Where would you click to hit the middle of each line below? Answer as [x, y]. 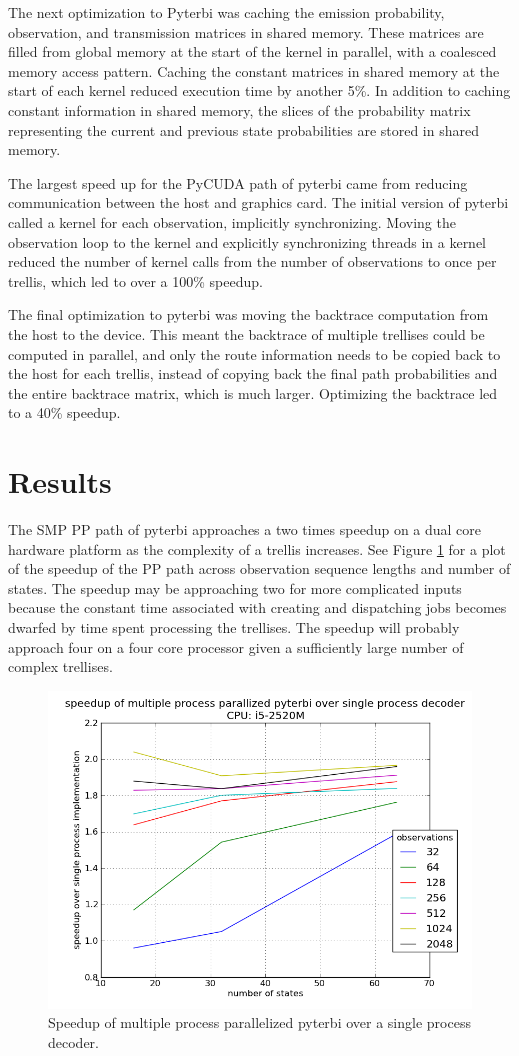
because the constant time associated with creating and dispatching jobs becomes [257, 607]
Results [60, 481]
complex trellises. [60, 666]
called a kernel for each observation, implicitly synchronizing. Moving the [232, 221]
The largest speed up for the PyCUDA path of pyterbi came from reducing [238, 182]
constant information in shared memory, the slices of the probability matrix [239, 109]
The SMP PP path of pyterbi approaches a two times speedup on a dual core [245, 529]
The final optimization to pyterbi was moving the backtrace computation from [248, 314]
